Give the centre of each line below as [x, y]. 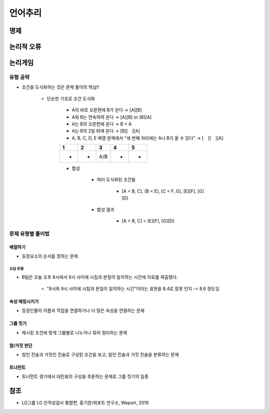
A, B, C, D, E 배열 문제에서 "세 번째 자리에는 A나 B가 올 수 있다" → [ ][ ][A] [147, 138]
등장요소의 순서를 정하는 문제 [50, 256]
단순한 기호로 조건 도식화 [71, 98]
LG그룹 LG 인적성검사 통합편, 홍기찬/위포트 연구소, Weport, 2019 [85, 403]
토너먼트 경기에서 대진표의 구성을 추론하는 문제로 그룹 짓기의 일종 [85, 376]
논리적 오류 [25, 47]
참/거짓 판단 [21, 345]
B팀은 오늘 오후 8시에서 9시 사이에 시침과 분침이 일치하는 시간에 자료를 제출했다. [100, 277]
